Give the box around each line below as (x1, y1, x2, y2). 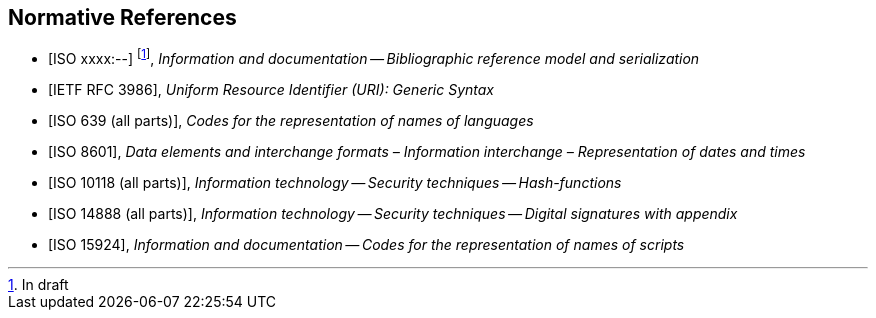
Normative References (8, 5, 237, 30)
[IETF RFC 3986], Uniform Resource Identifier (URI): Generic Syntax (48, 81, 495, 99)
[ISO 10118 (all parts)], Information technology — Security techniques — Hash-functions (48, 174, 622, 192)
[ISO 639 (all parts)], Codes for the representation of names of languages (48, 112, 534, 130)
